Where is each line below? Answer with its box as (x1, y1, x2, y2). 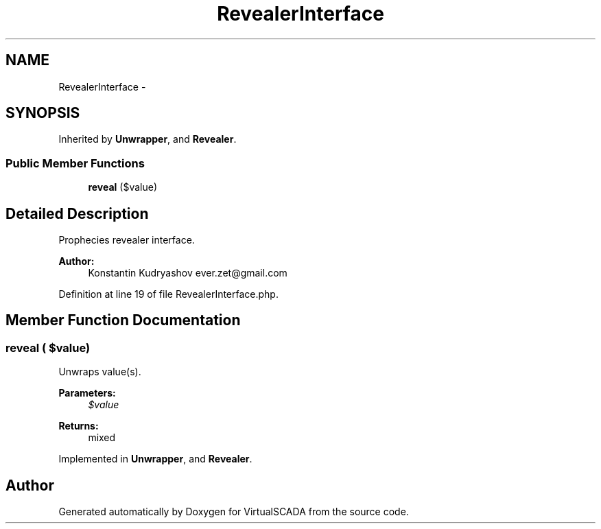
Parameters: (58, 387, 116, 399)
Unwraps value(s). (58, 366, 141, 378)
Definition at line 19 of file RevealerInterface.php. (58, 288, 279, 301)
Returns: (58, 420, 99, 432)
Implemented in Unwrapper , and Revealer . (58, 453, 252, 465)
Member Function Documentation (5, 311, 241, 329)
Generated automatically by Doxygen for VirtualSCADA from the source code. (58, 506, 409, 518)
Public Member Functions (5, 156, 145, 170)
